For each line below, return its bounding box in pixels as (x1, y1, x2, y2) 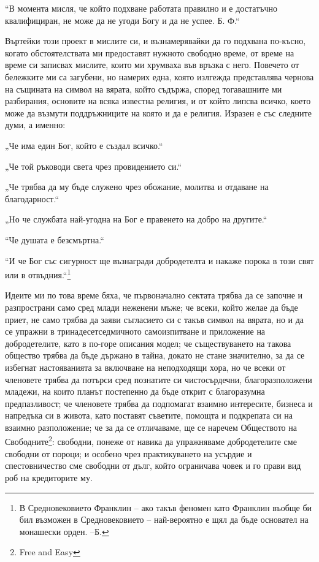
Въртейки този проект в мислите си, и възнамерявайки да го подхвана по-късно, (5, 34, 306, 47)
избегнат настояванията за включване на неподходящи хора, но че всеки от (5, 360, 286, 373)
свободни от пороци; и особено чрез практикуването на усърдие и (5, 447, 252, 460)
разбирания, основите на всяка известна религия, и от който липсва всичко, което (5, 94, 311, 107)
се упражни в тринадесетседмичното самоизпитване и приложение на (5, 325, 266, 338)
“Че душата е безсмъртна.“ (5, 233, 104, 246)
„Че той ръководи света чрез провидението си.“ (5, 159, 182, 172)
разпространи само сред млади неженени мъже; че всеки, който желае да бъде (5, 300, 298, 313)
